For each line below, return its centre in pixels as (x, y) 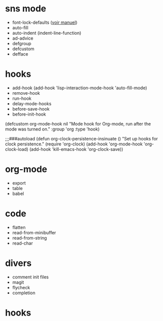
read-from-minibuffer (34, 232)
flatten (19, 227)
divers (19, 263)
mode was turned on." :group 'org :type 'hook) (52, 129)
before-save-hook (31, 109)
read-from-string (29, 238)
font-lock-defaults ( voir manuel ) (45, 22)
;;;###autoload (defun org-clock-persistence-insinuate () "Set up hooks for (81, 138)
